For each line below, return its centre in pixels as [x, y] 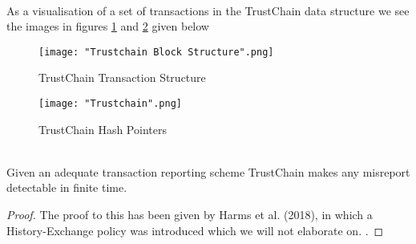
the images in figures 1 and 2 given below [108, 26]
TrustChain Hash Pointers [103, 129]
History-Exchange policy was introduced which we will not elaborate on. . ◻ [195, 230]
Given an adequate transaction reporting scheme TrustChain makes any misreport [208, 171]
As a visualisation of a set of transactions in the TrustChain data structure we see [208, 10]
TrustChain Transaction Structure [122, 77]
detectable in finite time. [67, 187]
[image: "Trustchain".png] [110, 104]
